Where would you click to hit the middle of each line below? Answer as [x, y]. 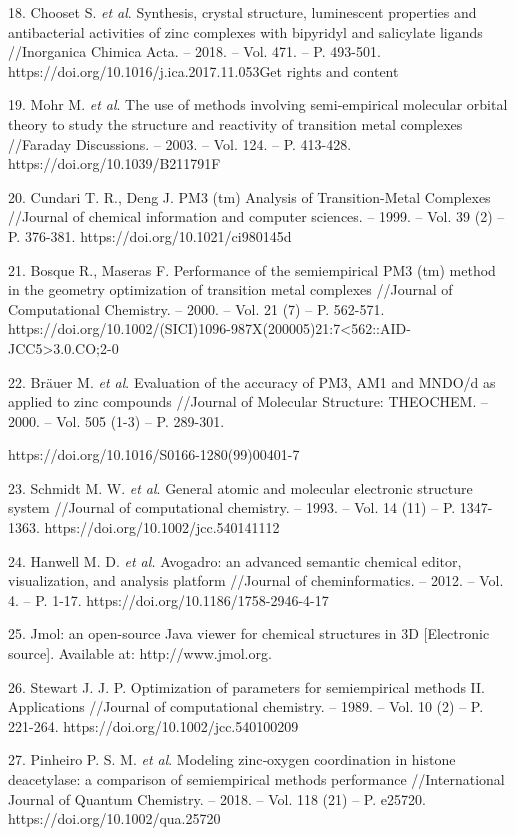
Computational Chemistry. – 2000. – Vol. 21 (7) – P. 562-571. [196, 308]
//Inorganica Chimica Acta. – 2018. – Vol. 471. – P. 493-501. [194, 51]
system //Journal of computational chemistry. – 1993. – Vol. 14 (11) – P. [232, 507]
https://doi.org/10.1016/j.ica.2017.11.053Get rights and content [203, 70]
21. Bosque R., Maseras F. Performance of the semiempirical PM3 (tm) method [252, 269]
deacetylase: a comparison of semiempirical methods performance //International [256, 779]
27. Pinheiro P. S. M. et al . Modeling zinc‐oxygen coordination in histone [232, 759]
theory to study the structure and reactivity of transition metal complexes [235, 123]
